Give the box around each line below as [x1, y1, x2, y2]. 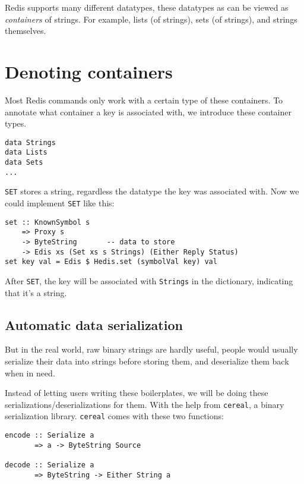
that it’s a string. [5, 286, 67, 298]
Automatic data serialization [5, 315, 183, 334]
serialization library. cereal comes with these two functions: [5, 410, 224, 422]
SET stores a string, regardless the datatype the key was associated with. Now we [5, 185, 299, 197]
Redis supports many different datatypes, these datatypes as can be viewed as [5, 1, 289, 13]
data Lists [5, 148, 47, 157]
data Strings [5, 138, 56, 147]
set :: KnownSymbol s [5, 218, 90, 227]
